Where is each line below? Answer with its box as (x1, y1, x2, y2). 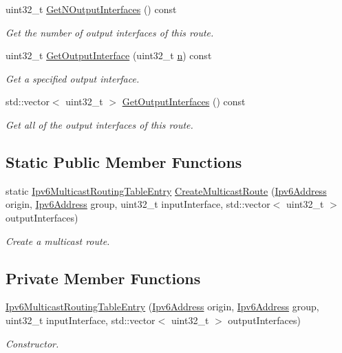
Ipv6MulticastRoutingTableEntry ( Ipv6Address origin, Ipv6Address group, (6, 299, 319, 314)
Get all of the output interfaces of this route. (6, 117, 193, 131)
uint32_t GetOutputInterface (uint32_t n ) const (6, 48, 212, 63)
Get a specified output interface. (6, 71, 140, 85)
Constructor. (6, 336, 59, 350)
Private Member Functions (6, 267, 201, 288)
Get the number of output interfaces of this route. (6, 25, 214, 39)
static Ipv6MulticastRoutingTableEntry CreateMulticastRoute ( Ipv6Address (6, 183, 327, 197)
